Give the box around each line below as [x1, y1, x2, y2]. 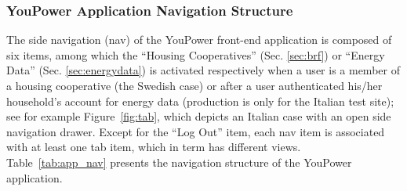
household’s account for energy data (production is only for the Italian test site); [6, 92, 394, 109]
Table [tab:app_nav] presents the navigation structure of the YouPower [6, 153, 352, 170]
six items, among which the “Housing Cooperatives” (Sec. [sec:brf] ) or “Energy [6, 46, 385, 63]
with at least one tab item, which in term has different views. [6, 139, 301, 155]
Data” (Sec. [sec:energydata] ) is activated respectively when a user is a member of [6, 62, 400, 78]
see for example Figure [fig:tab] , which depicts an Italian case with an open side [6, 108, 391, 124]
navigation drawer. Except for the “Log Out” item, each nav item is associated [6, 123, 385, 139]
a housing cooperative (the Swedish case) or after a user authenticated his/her [6, 77, 383, 93]
